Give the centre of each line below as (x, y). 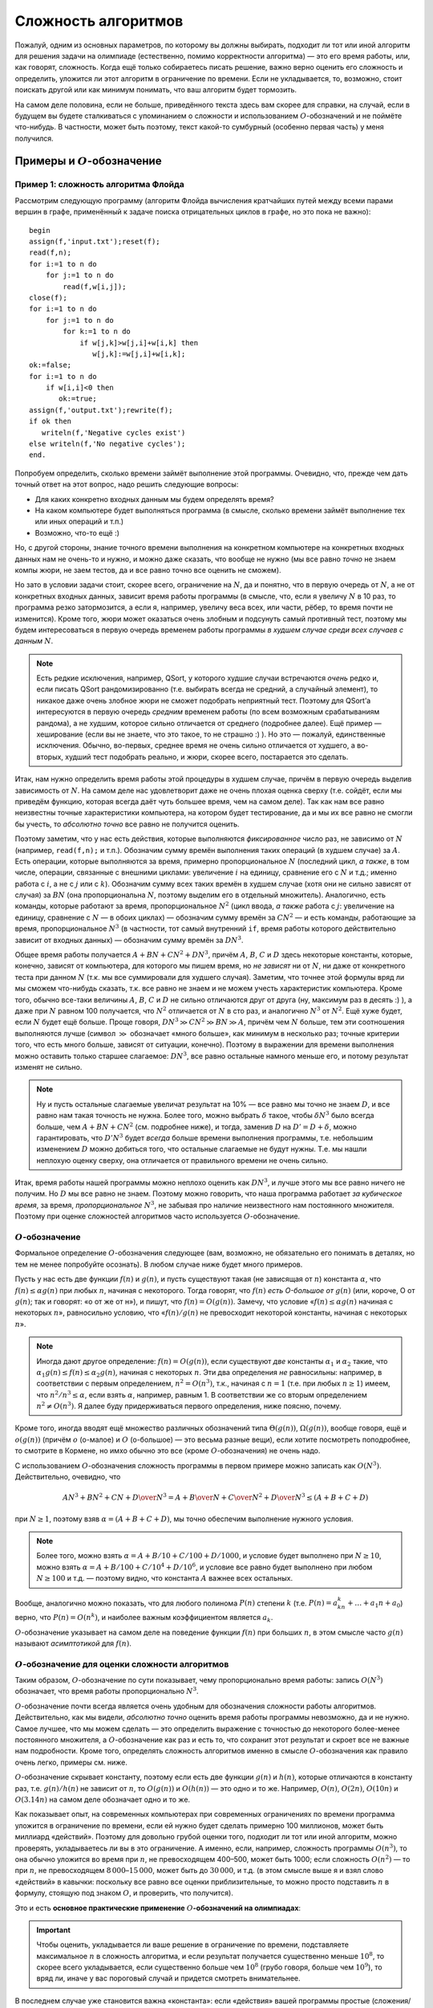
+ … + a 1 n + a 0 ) (375, 1604)
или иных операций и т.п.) (79, 521)
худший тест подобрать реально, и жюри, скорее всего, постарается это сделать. (207, 757)
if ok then (51, 421)
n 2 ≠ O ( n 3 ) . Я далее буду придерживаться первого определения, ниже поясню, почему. (189, 1406)
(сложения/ (391, 2001)
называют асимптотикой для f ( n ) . (73, 1643)
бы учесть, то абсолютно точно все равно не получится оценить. (127, 824)
